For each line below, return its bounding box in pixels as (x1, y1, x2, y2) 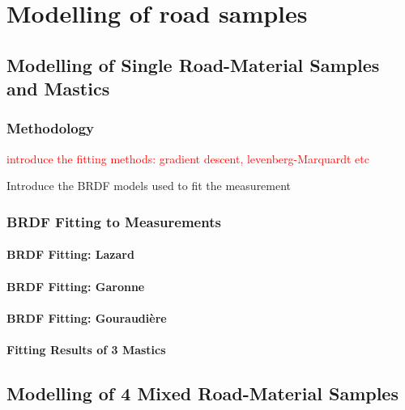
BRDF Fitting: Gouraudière (6, 309, 167, 326)
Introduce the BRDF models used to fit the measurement (6, 177, 292, 194)
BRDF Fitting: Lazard (6, 246, 134, 263)
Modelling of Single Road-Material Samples (6, 52, 380, 77)
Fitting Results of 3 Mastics (6, 340, 166, 357)
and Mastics (6, 76, 110, 101)
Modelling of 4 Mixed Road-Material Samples (6, 380, 399, 405)
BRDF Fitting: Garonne (6, 277, 145, 294)
